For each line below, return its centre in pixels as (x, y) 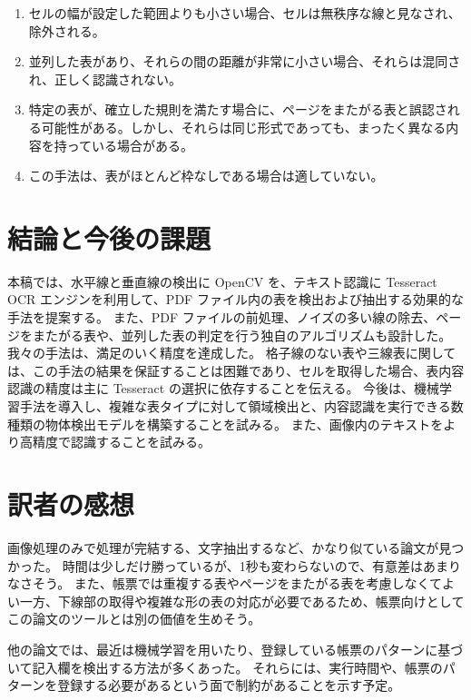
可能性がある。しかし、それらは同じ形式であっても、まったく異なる (244, 127)
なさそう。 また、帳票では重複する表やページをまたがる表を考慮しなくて (225, 583)
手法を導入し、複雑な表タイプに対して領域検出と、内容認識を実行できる (235, 406)
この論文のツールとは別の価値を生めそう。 (134, 619)
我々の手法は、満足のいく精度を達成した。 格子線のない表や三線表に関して (232, 353)
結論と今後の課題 (109, 237)
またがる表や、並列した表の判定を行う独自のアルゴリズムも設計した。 (242, 335)
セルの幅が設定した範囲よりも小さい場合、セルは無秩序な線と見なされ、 (245, 13)
